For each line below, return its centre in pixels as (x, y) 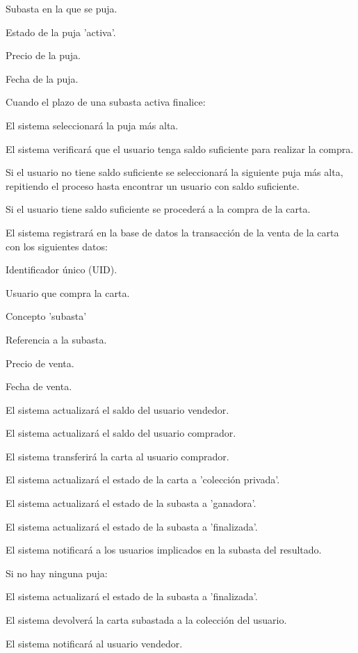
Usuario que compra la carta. (68, 292)
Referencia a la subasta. (56, 339)
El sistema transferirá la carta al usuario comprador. (117, 456)
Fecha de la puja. (42, 78)
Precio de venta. (40, 363)
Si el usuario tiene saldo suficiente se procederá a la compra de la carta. (158, 209)
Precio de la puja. (43, 55)
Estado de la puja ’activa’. (61, 32)
